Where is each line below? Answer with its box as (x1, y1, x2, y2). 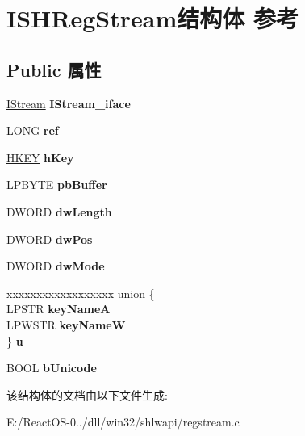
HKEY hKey (6, 149, 74, 166)
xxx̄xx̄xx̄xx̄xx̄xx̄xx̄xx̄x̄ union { (6, 284, 155, 301)
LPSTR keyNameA (6, 300, 111, 317)
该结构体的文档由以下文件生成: (6, 386, 168, 403)
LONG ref (6, 122, 59, 139)
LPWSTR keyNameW (6, 316, 126, 333)
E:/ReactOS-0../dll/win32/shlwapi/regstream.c (6, 413, 240, 430)
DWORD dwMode (6, 258, 105, 275)
